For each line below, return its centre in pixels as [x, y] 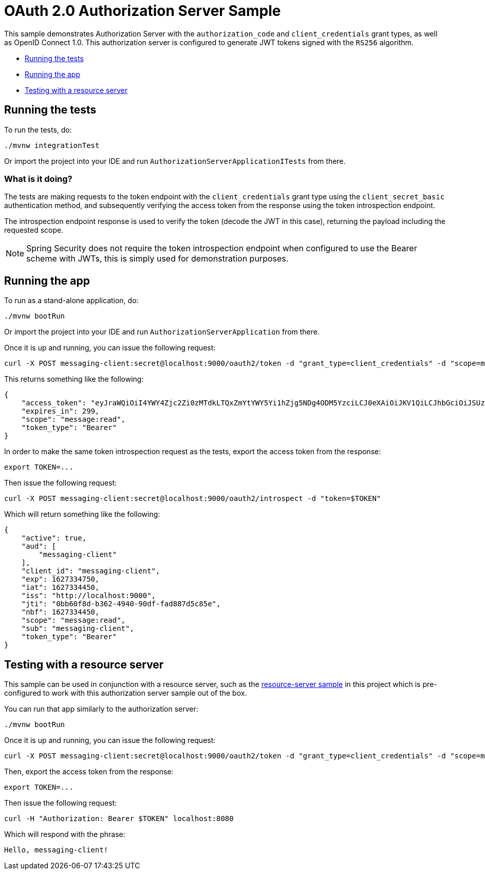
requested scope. [34, 230]
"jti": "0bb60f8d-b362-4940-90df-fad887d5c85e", [121, 604]
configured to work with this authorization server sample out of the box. [126, 693]
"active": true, [54, 538]
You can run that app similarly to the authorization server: [101, 709]
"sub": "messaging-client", [78, 629]
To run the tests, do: [38, 129]
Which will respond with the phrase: [65, 834]
